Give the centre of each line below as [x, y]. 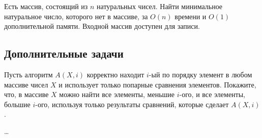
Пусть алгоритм [28, 74]
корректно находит [115, 74]
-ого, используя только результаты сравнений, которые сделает [132, 104]
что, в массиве [26, 94]
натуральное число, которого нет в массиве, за [76, 16]
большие [17, 104]
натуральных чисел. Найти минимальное [160, 6]
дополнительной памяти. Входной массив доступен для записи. [102, 26]
